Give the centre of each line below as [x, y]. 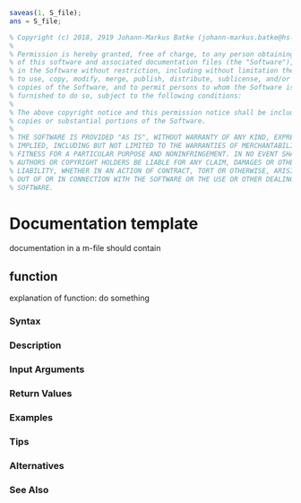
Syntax [25, 321]
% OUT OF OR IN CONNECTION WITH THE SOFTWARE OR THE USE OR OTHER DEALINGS [154, 179]
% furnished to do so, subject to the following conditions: [126, 95]
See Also [29, 490]
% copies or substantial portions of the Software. [107, 121]
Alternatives [37, 465]
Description [35, 345]
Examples [31, 417]
